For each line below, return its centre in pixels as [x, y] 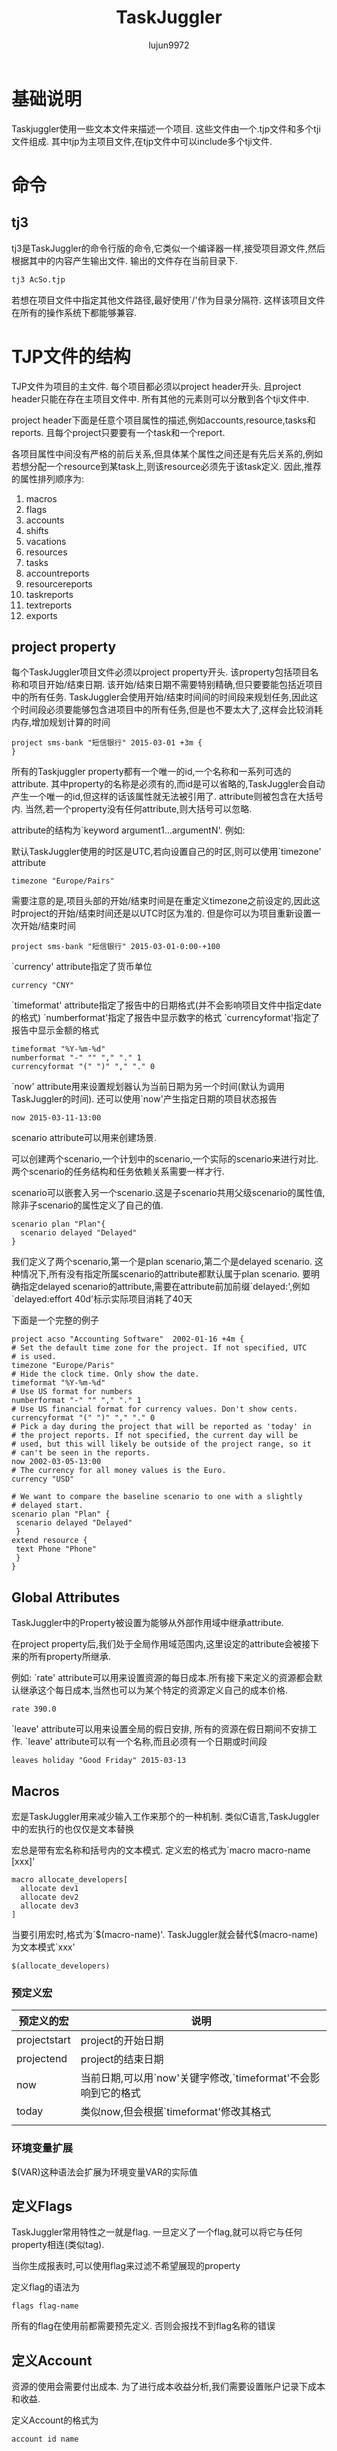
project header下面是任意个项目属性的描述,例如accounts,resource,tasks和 [163, 420]
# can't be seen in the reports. [81, 1453]
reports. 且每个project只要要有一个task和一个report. [118, 432]
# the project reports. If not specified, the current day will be [155, 1436]
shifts [37, 530]
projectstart [43, 2040]
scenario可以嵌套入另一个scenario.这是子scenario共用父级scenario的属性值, [168, 1193]
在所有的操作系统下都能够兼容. [74, 312]
